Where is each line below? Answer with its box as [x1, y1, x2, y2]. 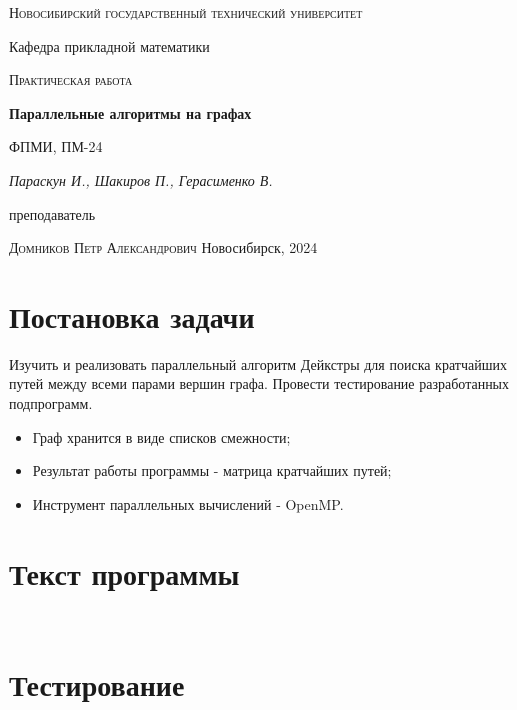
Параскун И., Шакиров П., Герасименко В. [9, 169, 273, 190]
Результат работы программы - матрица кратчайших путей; [32, 460, 392, 481]
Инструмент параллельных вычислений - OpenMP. [32, 493, 344, 514]
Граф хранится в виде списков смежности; [32, 426, 291, 447]
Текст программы [9, 552, 240, 593]
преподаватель [9, 203, 96, 224]
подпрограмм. [9, 393, 93, 414]
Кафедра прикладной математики [9, 35, 210, 56]
